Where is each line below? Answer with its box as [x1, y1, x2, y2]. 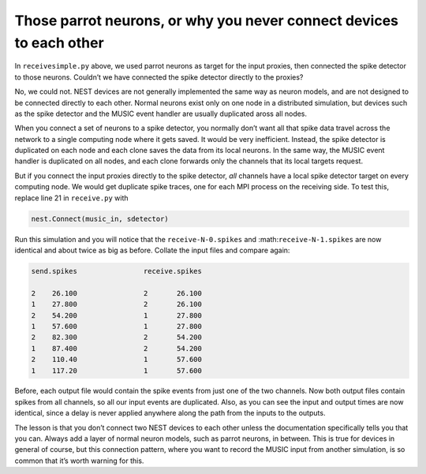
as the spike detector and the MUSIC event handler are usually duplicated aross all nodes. [14, 109, 308, 118]
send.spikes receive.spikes [31, 267, 203, 275]
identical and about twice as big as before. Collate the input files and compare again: [14, 245, 290, 255]
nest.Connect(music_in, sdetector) [31, 214, 169, 223]
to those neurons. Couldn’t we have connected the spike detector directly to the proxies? [14, 72, 304, 82]
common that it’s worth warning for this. [14, 456, 144, 465]
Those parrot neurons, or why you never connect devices [14, 12, 398, 29]
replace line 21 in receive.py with [14, 193, 129, 203]
